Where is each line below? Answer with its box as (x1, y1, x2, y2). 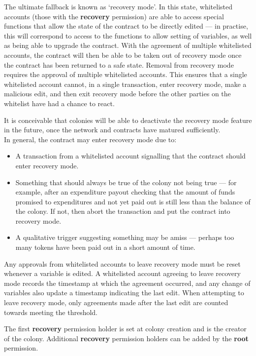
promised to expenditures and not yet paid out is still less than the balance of (15, 196, 251, 206)
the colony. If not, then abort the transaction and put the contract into (15, 206, 230, 216)
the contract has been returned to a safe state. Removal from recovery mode (4, 59, 234, 70)
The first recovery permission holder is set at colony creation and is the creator (4, 323, 247, 334)
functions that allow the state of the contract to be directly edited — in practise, (4, 21, 248, 31)
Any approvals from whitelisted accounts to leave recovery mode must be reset (4, 258, 241, 269)
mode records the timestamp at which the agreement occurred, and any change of (4, 277, 251, 288)
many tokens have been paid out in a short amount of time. (15, 242, 195, 252)
